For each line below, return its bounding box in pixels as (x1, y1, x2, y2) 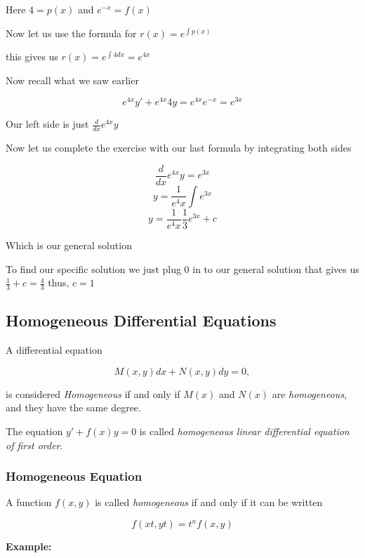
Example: (6, 539, 52, 553)
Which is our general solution (6, 238, 132, 252)
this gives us (6, 49, 58, 64)
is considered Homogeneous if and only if (6, 386, 180, 401)
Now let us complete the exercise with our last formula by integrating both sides (6, 140, 352, 155)
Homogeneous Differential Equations (6, 310, 277, 331)
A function (6, 495, 52, 510)
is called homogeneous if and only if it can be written (95, 495, 323, 510)
